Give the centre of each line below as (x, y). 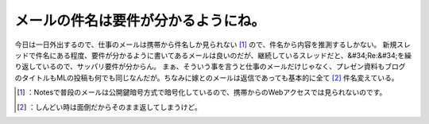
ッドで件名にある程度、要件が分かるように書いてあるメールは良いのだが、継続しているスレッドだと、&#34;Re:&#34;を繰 (213, 55)
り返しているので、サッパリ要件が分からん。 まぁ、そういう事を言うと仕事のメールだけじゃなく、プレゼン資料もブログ (210, 67)
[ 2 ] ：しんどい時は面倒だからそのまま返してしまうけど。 (109, 107)
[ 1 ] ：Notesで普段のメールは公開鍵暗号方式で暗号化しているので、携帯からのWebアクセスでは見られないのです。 (202, 92)
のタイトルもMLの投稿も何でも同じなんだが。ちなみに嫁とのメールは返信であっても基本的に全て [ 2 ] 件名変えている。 (207, 77)
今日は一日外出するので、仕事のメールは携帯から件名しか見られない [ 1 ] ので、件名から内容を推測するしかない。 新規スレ (213, 45)
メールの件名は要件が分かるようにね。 (140, 21)
